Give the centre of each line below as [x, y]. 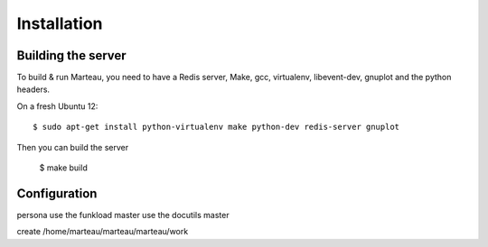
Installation [60, 23]
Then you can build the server [73, 147]
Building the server [71, 55]
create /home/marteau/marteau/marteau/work [103, 232]
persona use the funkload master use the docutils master [123, 215]
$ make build [63, 168]
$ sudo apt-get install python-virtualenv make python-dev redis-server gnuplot [216, 127]
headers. [33, 89]
